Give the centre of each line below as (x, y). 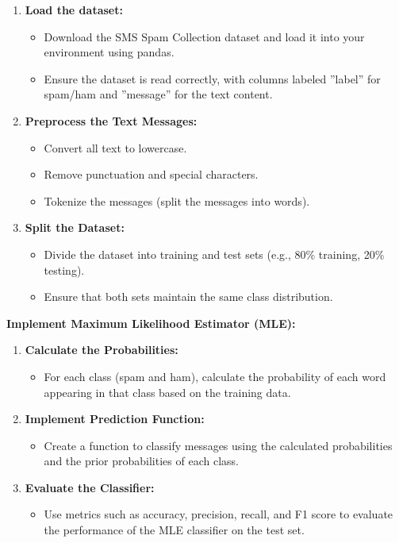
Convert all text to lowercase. (115, 147)
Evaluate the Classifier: (90, 487)
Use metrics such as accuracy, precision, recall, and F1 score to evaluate (219, 514)
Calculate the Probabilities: (102, 350)
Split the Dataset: (75, 227)
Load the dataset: (74, 10)
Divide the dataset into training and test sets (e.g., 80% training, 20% (214, 254)
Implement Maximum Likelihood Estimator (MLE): (151, 323)
